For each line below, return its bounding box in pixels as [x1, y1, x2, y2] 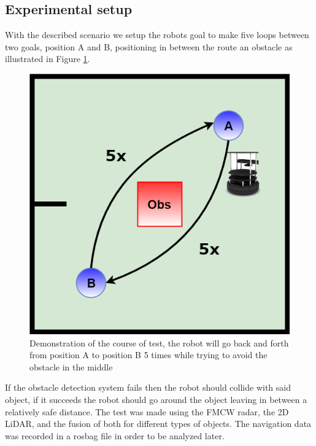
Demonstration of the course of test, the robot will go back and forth [29, 336, 289, 349]
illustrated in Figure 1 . [5, 52, 90, 65]
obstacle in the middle [29, 360, 113, 373]
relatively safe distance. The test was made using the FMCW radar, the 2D [5, 405, 289, 418]
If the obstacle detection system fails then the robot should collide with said [5, 381, 291, 394]
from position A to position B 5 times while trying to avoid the [29, 348, 268, 361]
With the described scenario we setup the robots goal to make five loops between [5, 28, 309, 41]
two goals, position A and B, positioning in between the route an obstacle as [5, 40, 293, 53]
